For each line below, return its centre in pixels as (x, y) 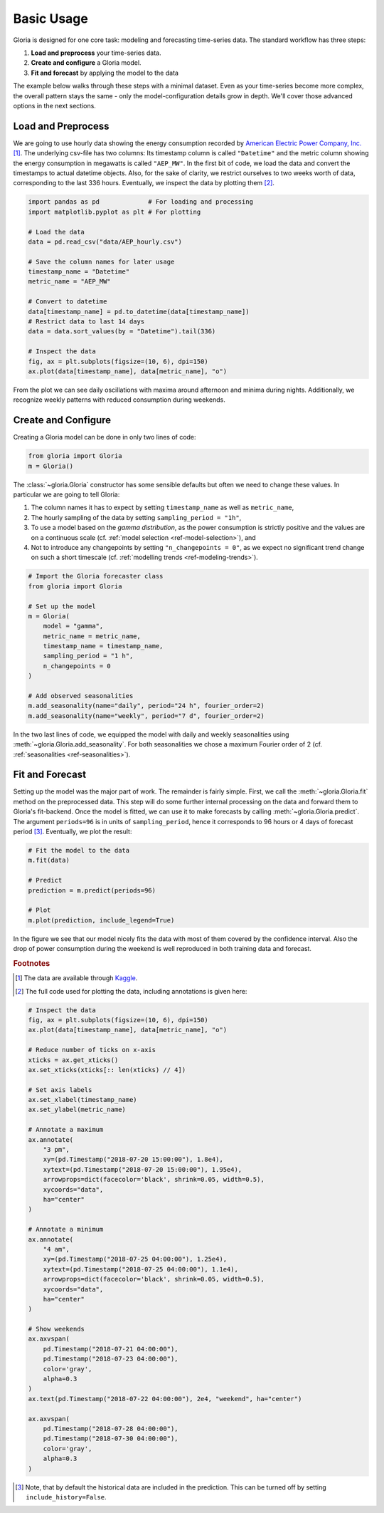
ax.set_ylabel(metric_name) (77, 1110)
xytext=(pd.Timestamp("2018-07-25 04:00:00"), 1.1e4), (140, 1269)
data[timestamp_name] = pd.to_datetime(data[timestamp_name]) (139, 311)
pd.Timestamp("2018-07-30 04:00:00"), (111, 1439)
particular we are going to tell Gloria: (66, 494)
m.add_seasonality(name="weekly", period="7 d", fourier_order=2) (146, 716)
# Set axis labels (60, 1090)
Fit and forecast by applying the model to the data (105, 73)
